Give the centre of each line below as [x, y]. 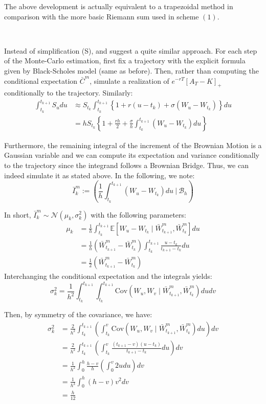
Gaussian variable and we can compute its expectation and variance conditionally [132, 155]
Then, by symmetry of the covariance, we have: [78, 314]
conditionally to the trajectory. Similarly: [69, 93]
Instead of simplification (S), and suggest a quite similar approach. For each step [131, 50]
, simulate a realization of [129, 80]
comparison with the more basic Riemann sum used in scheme [102, 16]
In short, [18, 214]
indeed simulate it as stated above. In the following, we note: [99, 175]
